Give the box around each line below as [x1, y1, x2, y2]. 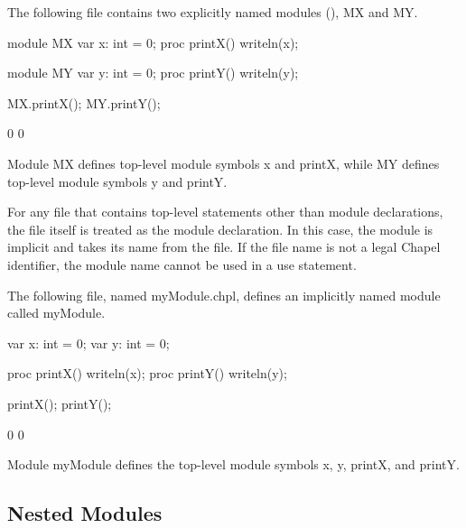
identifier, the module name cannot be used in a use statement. [7, 255, 357, 273]
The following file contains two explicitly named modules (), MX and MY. [7, 3, 418, 21]
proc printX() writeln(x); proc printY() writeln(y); [7, 364, 287, 383]
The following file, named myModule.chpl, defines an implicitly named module [7, 285, 441, 304]
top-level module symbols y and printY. [7, 171, 228, 190]
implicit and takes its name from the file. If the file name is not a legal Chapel [7, 237, 441, 256]
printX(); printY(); [7, 394, 112, 412]
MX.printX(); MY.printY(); [7, 93, 161, 112]
